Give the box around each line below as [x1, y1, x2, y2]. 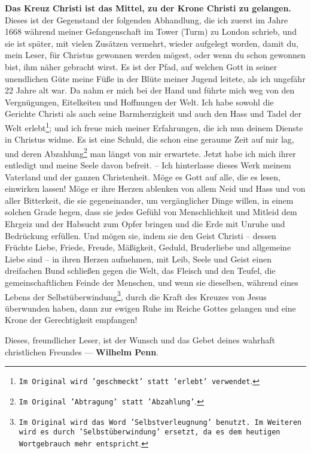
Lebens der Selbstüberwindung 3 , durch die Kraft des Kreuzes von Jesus [5, 288, 267, 303]
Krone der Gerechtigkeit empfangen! [5, 313, 138, 326]
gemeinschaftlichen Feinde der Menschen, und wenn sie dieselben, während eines [5, 276, 298, 288]
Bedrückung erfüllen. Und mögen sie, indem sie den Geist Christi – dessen [5, 229, 276, 241]
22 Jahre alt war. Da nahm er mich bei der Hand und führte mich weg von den [5, 84, 295, 96]
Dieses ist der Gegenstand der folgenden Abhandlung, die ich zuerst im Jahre [5, 13, 288, 26]
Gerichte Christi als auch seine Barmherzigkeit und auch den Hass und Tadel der [5, 107, 301, 120]
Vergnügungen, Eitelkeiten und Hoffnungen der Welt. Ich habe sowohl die [5, 95, 274, 108]
